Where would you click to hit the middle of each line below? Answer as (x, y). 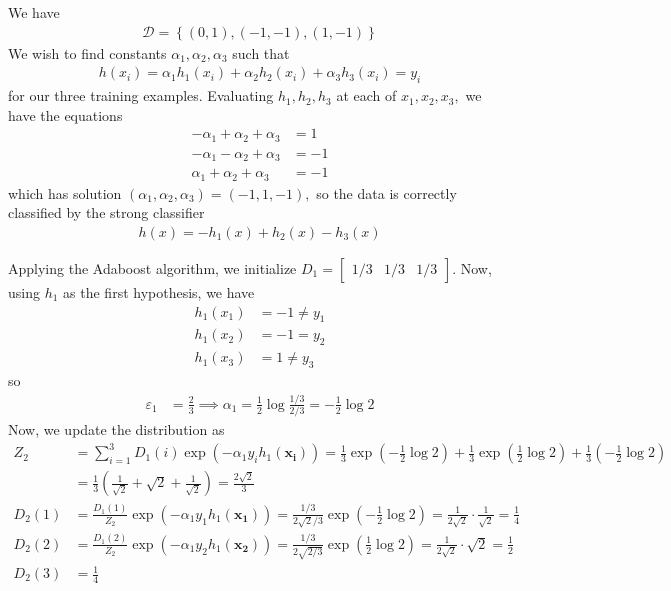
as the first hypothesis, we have (159, 291)
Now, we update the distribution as (116, 429)
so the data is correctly (386, 192)
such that (261, 52)
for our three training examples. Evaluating (141, 95)
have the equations (65, 114)
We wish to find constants (87, 52)
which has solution (65, 192)
